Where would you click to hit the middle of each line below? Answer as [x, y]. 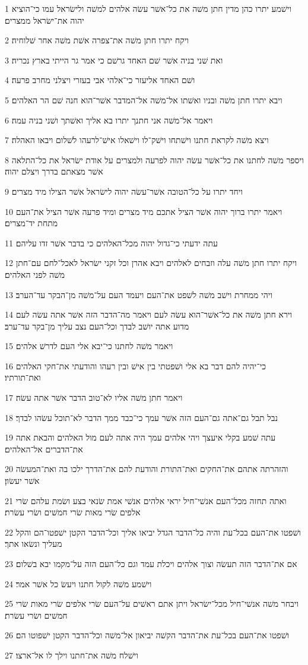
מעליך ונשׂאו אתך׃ [34, 544]
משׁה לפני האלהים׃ [35, 274]
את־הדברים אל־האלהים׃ [44, 449]
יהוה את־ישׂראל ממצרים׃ [45, 20]
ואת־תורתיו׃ [23, 377]
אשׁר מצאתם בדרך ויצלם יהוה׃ [54, 171]
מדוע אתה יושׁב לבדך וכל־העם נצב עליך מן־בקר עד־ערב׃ [97, 326]
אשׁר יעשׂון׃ [22, 481]
